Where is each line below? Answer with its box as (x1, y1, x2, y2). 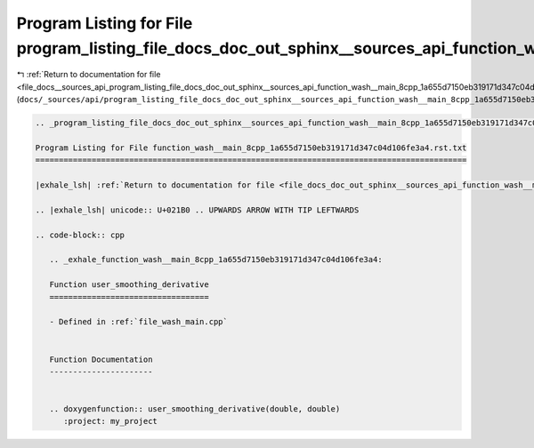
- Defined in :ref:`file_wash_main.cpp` (49, 316, 229, 327)
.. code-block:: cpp (35, 229, 125, 240)
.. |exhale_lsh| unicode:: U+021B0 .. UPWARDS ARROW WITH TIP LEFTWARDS (35, 204, 360, 215)
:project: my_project (63, 416, 158, 427)
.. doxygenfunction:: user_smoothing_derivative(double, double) (49, 404, 341, 414)
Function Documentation (49, 354, 153, 364)
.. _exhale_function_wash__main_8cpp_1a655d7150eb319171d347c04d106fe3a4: (49, 254, 383, 265)
